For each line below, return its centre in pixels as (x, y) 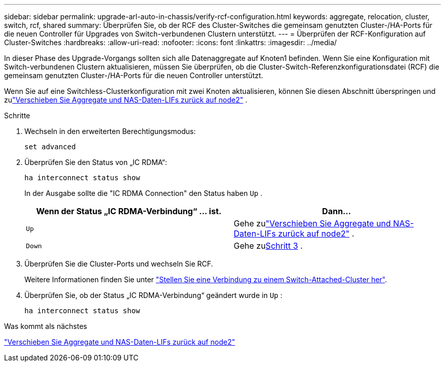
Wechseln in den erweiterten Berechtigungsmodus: (110, 131)
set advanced (50, 147)
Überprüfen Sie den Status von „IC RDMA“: (96, 162)
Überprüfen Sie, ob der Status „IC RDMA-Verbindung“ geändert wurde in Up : (153, 295)
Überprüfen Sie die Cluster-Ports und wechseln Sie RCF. (119, 264)
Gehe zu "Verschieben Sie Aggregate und (312, 223)
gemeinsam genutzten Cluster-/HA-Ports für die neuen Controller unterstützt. (134, 75)
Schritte (17, 115)
